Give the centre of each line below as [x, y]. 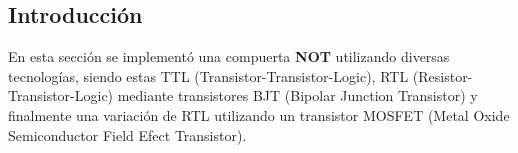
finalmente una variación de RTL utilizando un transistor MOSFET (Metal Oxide [259, 114]
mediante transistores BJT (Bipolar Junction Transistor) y [297, 95]
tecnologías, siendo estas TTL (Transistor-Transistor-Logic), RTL [208, 75]
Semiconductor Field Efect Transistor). [127, 134]
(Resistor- [442, 75]
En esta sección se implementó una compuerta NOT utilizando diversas [229, 56]
